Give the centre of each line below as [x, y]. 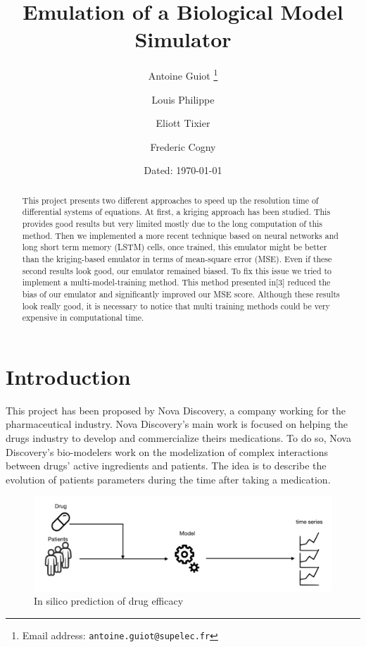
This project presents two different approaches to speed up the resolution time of [170, 200]
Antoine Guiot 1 [183, 74]
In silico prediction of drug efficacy [109, 601]
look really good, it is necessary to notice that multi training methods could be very [176, 306]
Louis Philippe [183, 99]
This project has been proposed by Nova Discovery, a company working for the [176, 410]
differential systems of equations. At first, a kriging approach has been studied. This [176, 212]
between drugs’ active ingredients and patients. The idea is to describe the [166, 466]
